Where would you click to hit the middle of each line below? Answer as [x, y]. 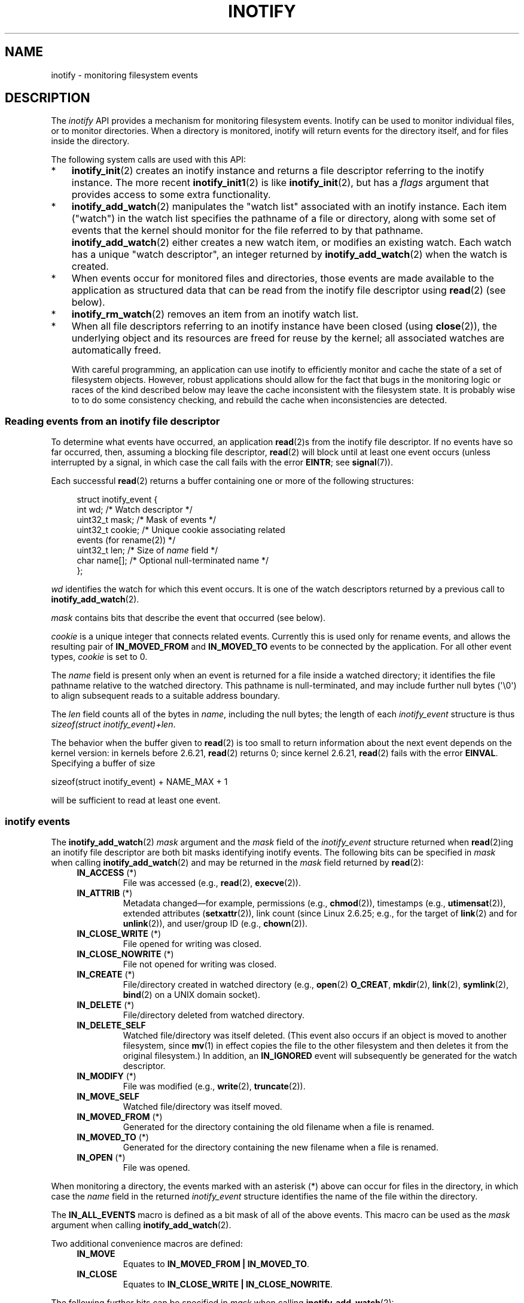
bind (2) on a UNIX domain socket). [191, 994]
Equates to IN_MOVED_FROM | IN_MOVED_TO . [216, 1264]
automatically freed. [116, 350]
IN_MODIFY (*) [106, 1076]
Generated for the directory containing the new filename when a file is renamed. [281, 1147]
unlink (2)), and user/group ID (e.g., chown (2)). [215, 923]
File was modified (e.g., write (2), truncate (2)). [214, 1086]
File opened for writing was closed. [192, 943]
